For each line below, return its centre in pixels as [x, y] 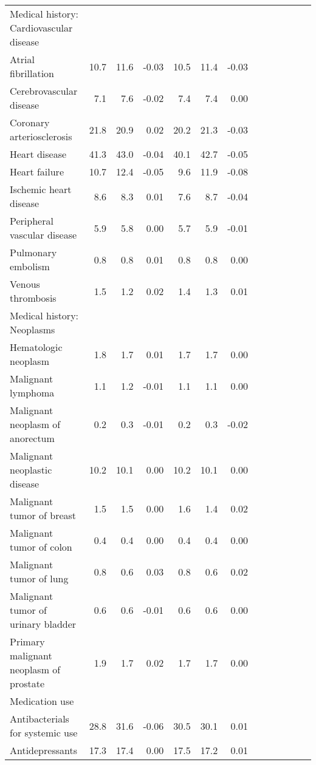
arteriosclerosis [41, 136]
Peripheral [32, 221]
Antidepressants [43, 750]
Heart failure [37, 172]
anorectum [32, 438]
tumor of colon [41, 547]
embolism [30, 266]
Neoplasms [33, 329]
